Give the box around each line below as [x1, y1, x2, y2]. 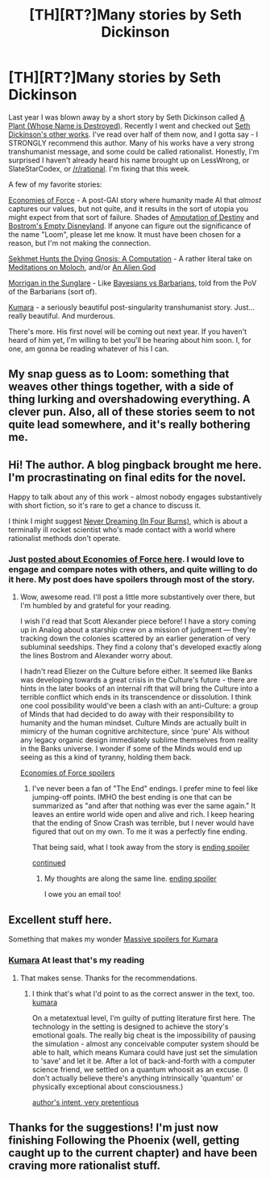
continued [31, 858, 66, 868]
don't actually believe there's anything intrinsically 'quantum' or [31, 1073, 243, 1083]
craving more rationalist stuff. [8, 1158, 161, 1172]
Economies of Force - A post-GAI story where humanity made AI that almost [8, 195, 262, 205]
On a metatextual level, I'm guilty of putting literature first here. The [31, 1013, 255, 1022]
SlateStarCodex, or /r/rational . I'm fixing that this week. [8, 163, 191, 173]
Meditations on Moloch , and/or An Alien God [8, 262, 156, 272]
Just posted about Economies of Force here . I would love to [8, 554, 244, 565]
